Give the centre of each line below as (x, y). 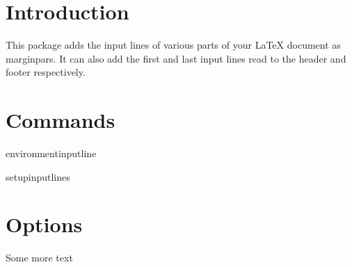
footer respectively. (46, 72)
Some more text (39, 258)
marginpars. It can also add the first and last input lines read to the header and (176, 58)
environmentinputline (51, 153)
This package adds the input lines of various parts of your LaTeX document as (173, 45)
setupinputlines (38, 176)
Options (44, 224)
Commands (61, 120)
